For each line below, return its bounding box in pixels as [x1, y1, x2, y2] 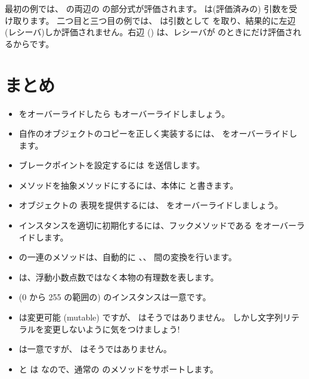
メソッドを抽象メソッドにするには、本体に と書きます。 [18, 178, 239, 191]
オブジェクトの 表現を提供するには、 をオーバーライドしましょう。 [18, 199, 283, 211]
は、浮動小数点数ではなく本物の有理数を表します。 [18, 270, 219, 283]
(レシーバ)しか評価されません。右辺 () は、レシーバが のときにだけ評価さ [5, 26, 293, 38]
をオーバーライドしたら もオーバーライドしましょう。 [18, 107, 230, 119]
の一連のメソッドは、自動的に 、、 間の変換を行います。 [18, 251, 237, 263]
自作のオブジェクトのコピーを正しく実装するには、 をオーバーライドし [18, 127, 298, 140]
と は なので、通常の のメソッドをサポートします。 [18, 362, 218, 375]
